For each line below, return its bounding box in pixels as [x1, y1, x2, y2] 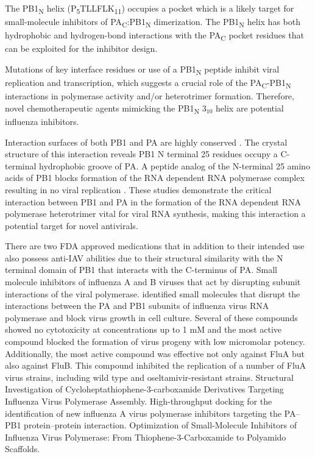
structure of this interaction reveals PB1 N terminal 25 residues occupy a [5, 147, 278, 160]
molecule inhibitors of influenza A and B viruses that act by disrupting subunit [5, 275, 301, 288]
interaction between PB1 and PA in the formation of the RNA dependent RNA [5, 195, 302, 208]
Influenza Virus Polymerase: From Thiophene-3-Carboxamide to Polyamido [5, 430, 286, 443]
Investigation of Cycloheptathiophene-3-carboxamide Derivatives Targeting [5, 383, 284, 395]
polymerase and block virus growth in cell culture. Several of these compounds [5, 311, 298, 324]
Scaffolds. [5, 442, 40, 455]
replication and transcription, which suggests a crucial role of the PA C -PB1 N [5, 76, 291, 90]
